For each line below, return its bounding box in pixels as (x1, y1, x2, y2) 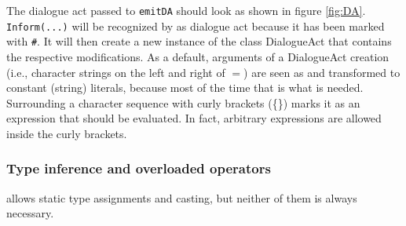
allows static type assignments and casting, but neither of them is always (6, 189, 357, 206)
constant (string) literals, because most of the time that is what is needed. (6, 79, 364, 96)
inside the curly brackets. (6, 125, 127, 141)
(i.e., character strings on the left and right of (6, 64, 225, 80)
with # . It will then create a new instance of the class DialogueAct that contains (6, 33, 392, 49)
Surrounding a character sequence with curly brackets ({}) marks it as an (6, 94, 360, 111)
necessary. (6, 205, 54, 221)
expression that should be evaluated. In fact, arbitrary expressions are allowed (6, 110, 382, 126)
